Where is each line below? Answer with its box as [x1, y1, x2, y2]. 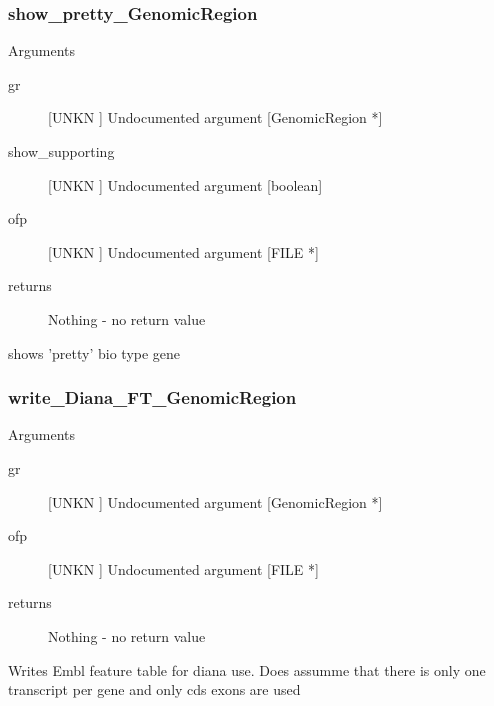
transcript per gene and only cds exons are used [8, 679, 301, 700]
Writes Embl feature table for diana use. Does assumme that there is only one [8, 659, 486, 680]
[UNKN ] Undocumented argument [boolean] [48, 174, 323, 195]
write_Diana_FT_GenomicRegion [8, 385, 297, 410]
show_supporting [8, 141, 115, 161]
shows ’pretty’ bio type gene [8, 342, 181, 363]
